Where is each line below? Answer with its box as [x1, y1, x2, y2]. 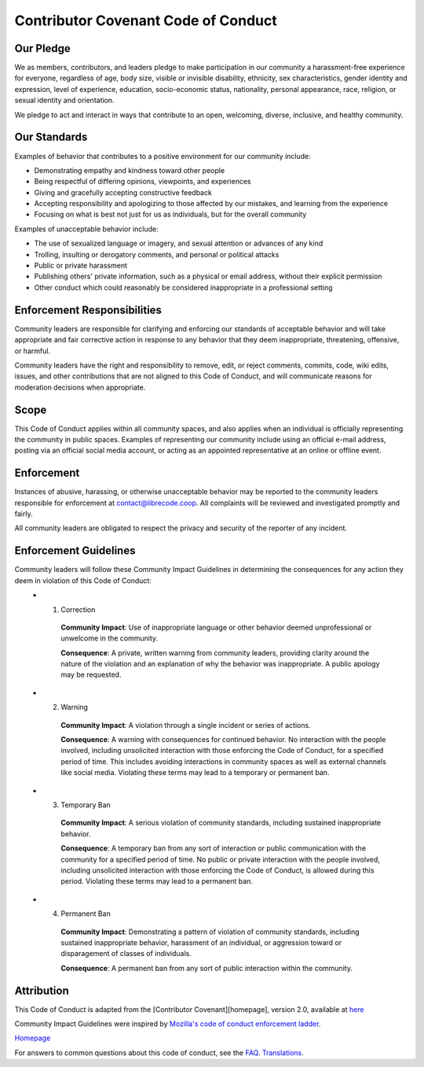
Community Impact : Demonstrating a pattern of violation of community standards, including [60, 927, 360, 936]
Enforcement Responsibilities [14, 303, 163, 316]
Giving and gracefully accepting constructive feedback [34, 187, 212, 197]
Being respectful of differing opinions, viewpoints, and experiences [34, 177, 251, 186]
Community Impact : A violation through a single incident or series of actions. [60, 720, 311, 729]
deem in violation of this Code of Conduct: [14, 575, 152, 585]
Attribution [14, 984, 70, 997]
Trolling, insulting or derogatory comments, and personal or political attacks [34, 249, 280, 259]
